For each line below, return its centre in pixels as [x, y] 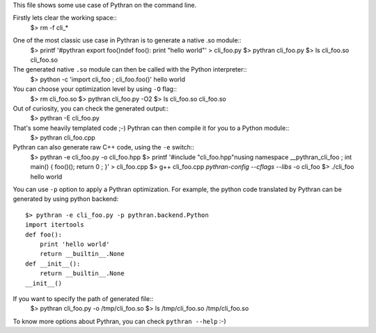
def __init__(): [53, 263]
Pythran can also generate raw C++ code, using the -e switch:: [104, 147]
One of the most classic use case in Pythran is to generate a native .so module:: [127, 40]
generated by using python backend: [66, 199]
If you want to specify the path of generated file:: [83, 298]
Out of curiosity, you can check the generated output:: [91, 108]
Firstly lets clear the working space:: [65, 18]
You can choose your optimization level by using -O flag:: [95, 89]
